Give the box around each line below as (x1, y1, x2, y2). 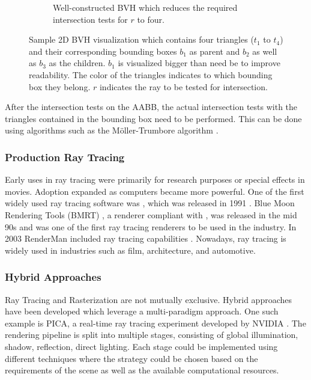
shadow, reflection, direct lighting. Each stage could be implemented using (5, 340, 278, 352)
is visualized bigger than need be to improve (118, 57, 280, 69)
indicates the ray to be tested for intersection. (99, 80, 268, 93)
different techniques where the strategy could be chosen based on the (5, 352, 258, 364)
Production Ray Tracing (5, 149, 125, 164)
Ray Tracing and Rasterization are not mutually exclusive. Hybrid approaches (5, 293, 292, 305)
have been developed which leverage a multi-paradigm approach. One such (5, 305, 279, 317)
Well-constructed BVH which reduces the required (53, 1, 238, 13)
